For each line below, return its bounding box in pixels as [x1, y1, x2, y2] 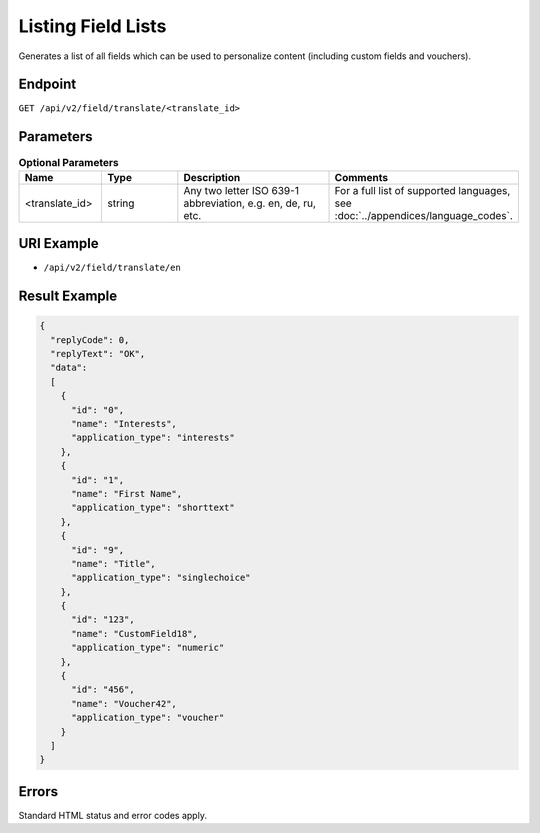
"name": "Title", [71, 558, 157, 569]
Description [183, 170, 241, 184]
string [107, 196, 135, 210]
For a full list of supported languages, [334, 183, 511, 197]
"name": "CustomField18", [71, 628, 199, 639]
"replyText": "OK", [50, 348, 146, 360]
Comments [334, 170, 389, 184]
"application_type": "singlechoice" [71, 572, 251, 584]
